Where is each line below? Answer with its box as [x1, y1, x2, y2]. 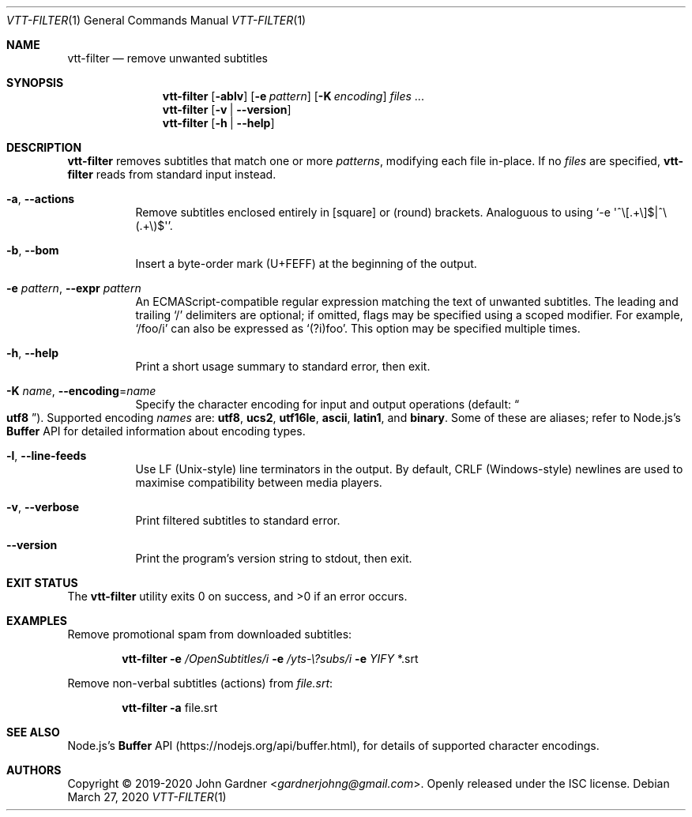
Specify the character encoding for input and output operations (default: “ [135, 397, 520, 411]
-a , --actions [6, 192, 75, 205]
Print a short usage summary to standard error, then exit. [135, 360, 431, 373]
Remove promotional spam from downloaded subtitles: [67, 627, 352, 641]
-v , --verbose [6, 500, 80, 514]
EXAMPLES [6, 614, 67, 627]
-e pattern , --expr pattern [6, 281, 141, 295]
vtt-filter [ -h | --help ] [162, 116, 275, 130]
